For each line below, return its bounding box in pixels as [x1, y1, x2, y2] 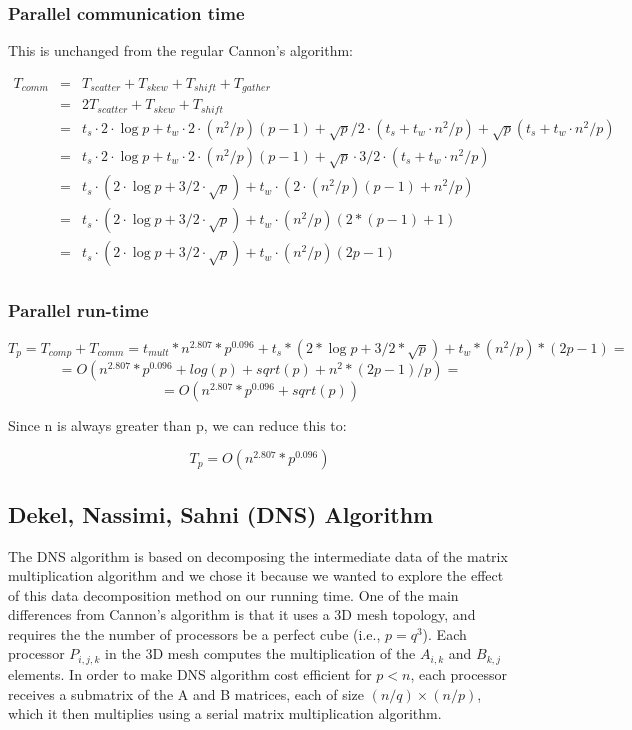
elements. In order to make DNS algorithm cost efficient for [8, 663, 372, 684]
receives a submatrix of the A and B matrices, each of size [8, 683, 364, 704]
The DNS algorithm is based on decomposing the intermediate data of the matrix [8, 545, 508, 566]
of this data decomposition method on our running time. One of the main [8, 584, 459, 605]
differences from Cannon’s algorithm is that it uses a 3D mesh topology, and [8, 604, 476, 625]
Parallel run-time [8, 298, 149, 323]
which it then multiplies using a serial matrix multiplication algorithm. [8, 703, 442, 724]
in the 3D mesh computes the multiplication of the [105, 643, 416, 664]
